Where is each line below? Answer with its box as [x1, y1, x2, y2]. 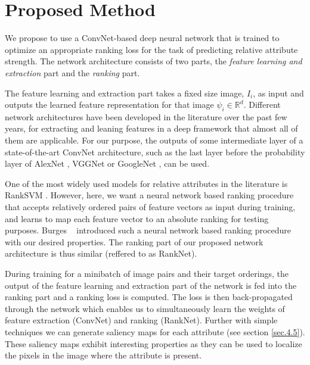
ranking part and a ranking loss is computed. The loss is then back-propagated [5, 291, 293, 303]
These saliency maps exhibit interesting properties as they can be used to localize [5, 337, 302, 350]
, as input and [253, 86, 304, 99]
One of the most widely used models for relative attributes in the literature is [5, 177, 288, 189]
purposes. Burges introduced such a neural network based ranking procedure [5, 224, 292, 236]
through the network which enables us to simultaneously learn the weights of [5, 302, 285, 314]
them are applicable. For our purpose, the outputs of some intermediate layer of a [5, 134, 303, 146]
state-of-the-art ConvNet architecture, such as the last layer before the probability [5, 145, 305, 158]
